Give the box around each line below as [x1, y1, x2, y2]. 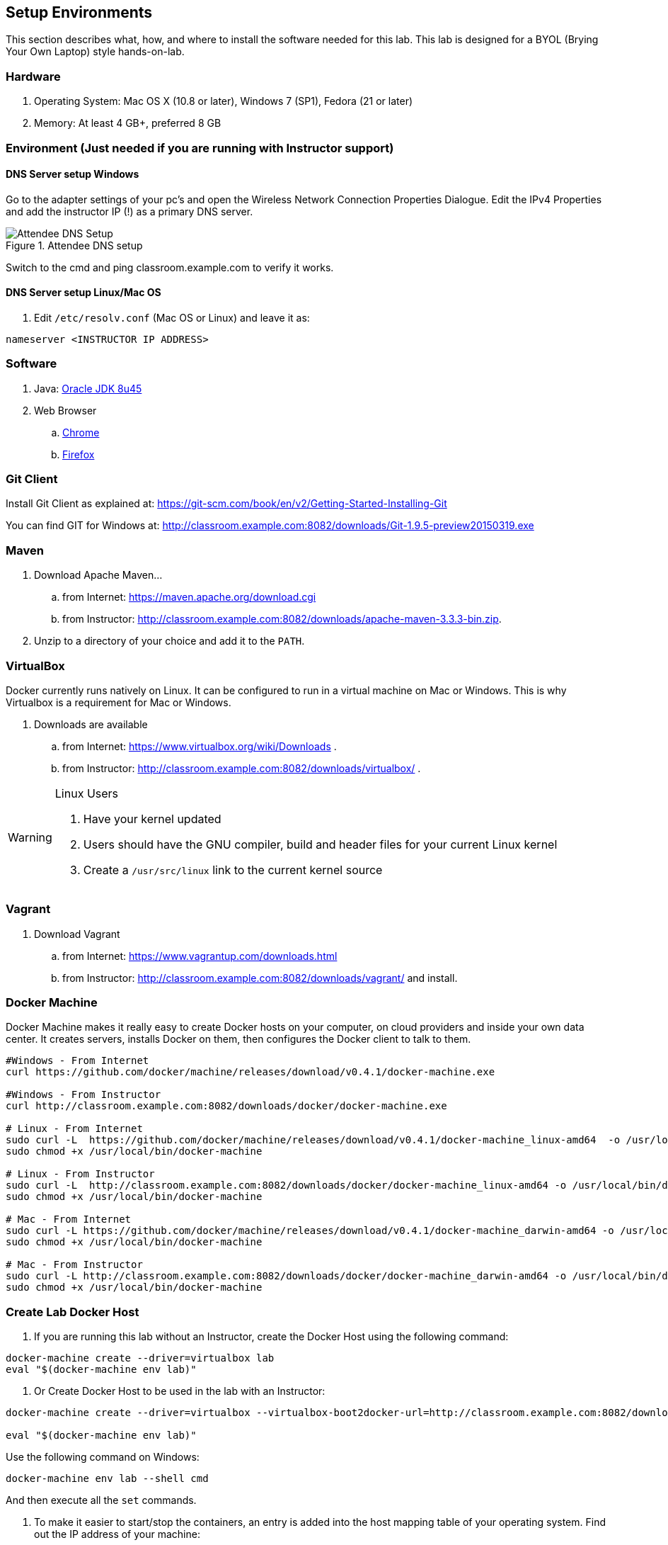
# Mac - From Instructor [6, 1259, 143, 1271]
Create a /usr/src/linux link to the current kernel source [83, 862, 383, 877]
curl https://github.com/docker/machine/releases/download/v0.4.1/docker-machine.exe [6, 1066, 495, 1078]
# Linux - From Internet [6, 1123, 143, 1135]
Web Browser [34, 404, 97, 417]
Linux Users [54, 786, 119, 800]
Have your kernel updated [83, 811, 221, 826]
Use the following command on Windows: [6, 1451, 200, 1464]
